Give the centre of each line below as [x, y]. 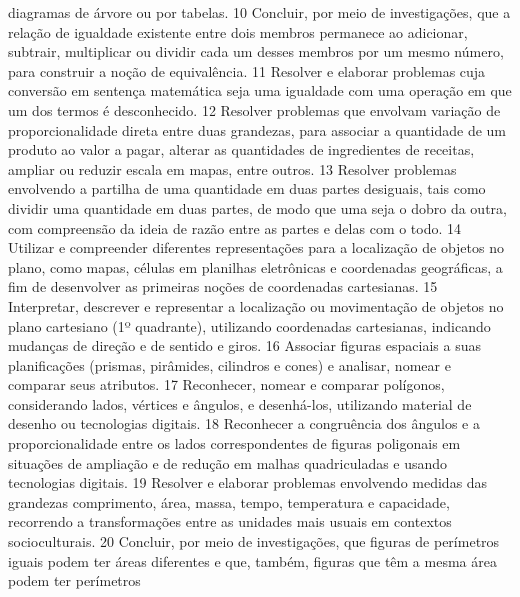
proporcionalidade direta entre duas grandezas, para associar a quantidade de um [257, 129]
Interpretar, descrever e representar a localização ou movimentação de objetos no [256, 305]
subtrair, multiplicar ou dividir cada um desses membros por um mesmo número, [256, 51]
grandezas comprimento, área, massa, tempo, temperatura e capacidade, [229, 501]
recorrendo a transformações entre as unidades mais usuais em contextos [230, 521]
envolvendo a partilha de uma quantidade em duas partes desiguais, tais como [247, 188]
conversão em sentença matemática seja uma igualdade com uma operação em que [260, 90]
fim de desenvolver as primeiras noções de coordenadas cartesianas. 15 [223, 286]
